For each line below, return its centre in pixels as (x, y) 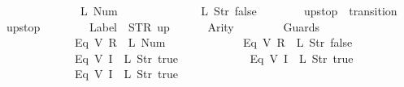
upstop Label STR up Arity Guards (163, 26)
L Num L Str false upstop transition (239, 10)
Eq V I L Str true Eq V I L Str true (214, 58)
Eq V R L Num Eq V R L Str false (213, 42)
